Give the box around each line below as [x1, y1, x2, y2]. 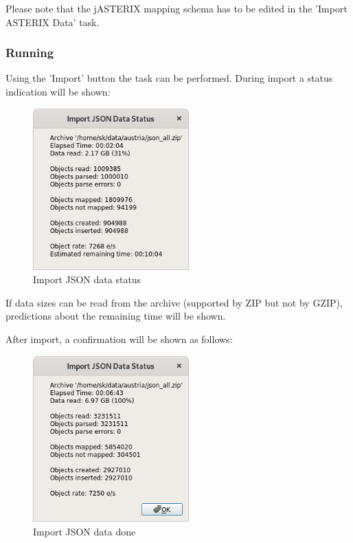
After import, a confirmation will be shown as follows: [5, 331, 233, 346]
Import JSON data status [33, 272, 141, 287]
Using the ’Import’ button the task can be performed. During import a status [5, 71, 333, 85]
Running [5, 44, 54, 61]
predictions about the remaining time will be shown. [5, 309, 226, 323]
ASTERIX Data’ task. [5, 14, 100, 29]
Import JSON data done [33, 524, 136, 538]
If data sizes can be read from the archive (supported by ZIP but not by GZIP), [5, 295, 343, 309]
